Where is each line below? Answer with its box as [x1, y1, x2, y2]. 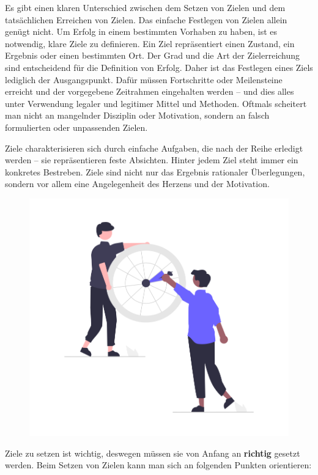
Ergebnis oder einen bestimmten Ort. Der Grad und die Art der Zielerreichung [5, 49, 300, 62]
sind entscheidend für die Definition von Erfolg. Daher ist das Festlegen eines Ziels [5, 61, 313, 73]
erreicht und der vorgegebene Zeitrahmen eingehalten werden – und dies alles [5, 85, 294, 98]
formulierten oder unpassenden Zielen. [5, 120, 148, 133]
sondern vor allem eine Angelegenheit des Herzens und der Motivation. [5, 177, 270, 190]
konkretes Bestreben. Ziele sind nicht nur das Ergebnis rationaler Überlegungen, [5, 165, 305, 178]
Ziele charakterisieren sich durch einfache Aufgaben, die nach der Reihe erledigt [5, 141, 303, 154]
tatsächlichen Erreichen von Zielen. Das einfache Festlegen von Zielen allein [5, 13, 287, 26]
